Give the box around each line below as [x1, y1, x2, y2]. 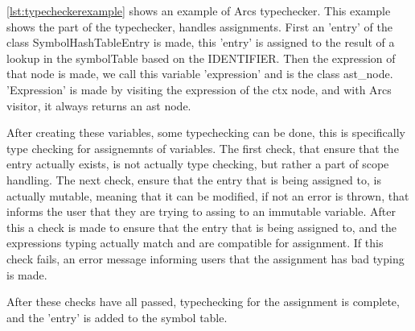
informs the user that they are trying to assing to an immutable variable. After [6, 203, 396, 220]
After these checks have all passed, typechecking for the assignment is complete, [6, 293, 400, 310]
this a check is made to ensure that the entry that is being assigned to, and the [6, 218, 397, 235]
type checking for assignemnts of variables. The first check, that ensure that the [6, 139, 399, 156]
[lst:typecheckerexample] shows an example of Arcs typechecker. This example [6, 2, 391, 19]
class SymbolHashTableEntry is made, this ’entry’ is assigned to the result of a [6, 34, 395, 51]
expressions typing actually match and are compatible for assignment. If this [6, 234, 384, 251]
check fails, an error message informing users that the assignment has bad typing [6, 250, 405, 267]
